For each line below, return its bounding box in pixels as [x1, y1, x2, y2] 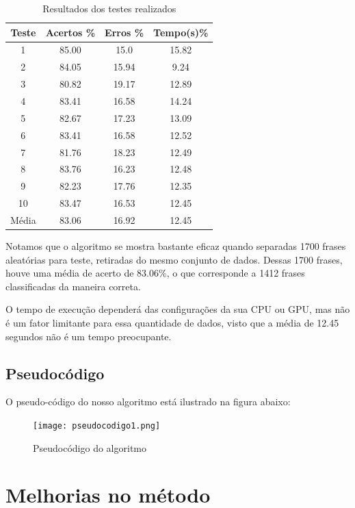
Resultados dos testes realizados [42, 1, 176, 15]
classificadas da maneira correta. [5, 279, 141, 293]
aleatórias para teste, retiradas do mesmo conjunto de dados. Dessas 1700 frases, [5, 252, 343, 266]
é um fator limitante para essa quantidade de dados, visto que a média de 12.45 [5, 315, 339, 329]
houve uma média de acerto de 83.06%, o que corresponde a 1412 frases [5, 266, 305, 280]
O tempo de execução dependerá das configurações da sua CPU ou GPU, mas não [5, 302, 350, 316]
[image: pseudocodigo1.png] [33, 420, 161, 431]
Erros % [105, 25, 144, 39]
